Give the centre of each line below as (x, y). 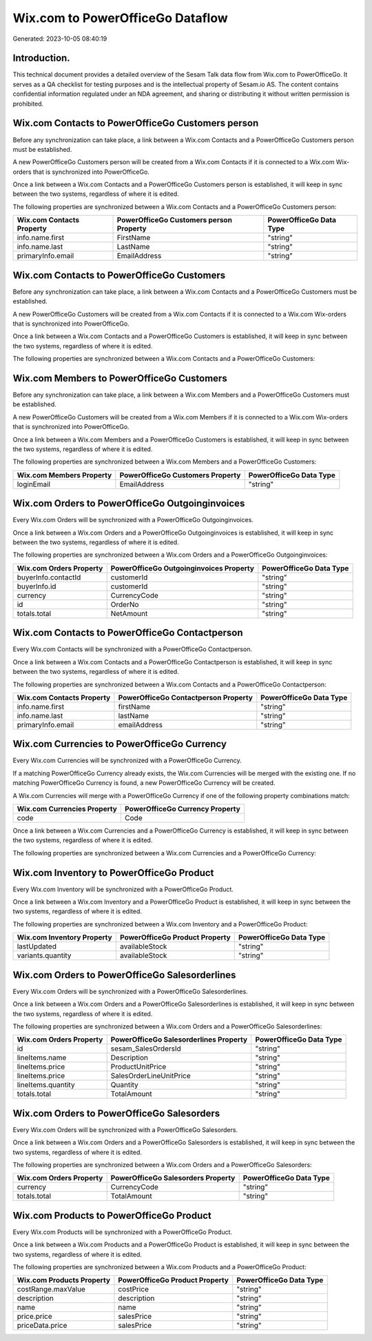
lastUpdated (37, 946)
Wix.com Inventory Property (65, 937)
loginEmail (34, 484)
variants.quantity (44, 955)
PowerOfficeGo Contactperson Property (185, 697)
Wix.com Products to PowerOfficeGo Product (112, 1215)
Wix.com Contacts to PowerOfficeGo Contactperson (128, 633)
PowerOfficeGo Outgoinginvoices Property (183, 568)
